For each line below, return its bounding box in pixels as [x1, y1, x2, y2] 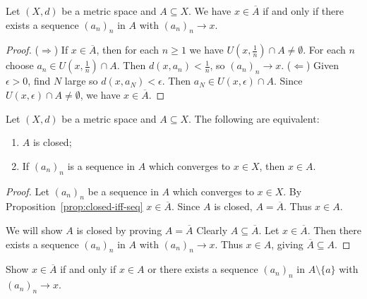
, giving [271, 236, 303, 251]
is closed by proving [76, 222, 162, 237]
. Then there [307, 222, 361, 237]
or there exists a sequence [148, 262, 258, 276]
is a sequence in [67, 158, 136, 173]
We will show [6, 222, 63, 237]
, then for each [96, 42, 160, 57]
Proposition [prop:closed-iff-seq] [6, 199, 143, 214]
